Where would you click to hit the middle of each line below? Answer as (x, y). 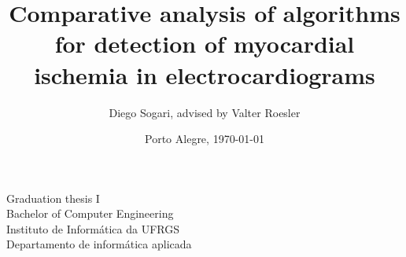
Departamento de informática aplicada (99, 244)
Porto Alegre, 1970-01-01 (205, 139)
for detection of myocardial (205, 44)
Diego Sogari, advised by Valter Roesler (205, 112)
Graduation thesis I (53, 198)
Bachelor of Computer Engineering (90, 213)
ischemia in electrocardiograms (205, 74)
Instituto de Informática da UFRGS (93, 228)
